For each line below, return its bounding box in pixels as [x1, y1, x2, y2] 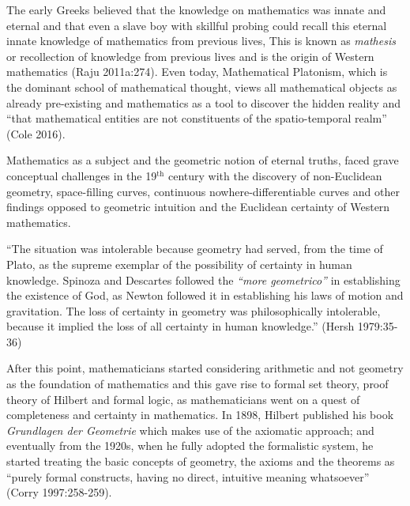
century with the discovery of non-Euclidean [167, 167, 382, 183]
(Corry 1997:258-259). [6, 484, 112, 500]
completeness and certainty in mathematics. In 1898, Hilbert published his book [6, 406, 394, 423]
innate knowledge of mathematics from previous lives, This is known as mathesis [6, 32, 396, 49]
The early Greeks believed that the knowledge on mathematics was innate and [6, 2, 386, 17]
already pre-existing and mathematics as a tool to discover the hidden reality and [6, 94, 401, 111]
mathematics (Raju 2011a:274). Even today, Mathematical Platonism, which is [6, 63, 388, 80]
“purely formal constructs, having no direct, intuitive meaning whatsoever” [6, 468, 370, 485]
